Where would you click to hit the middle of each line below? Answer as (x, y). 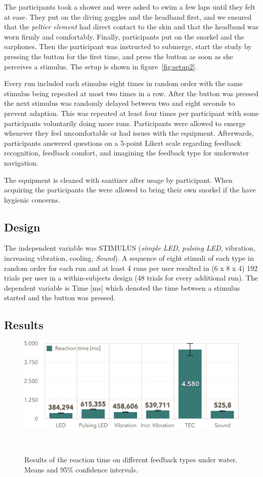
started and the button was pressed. (60, 297)
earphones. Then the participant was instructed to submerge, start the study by (128, 46)
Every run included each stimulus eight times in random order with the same (124, 83)
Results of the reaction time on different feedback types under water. (131, 460)
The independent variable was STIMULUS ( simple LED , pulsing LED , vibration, (130, 248)
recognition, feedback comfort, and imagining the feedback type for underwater (127, 153)
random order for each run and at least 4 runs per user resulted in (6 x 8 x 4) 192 (131, 268)
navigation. (21, 162)
